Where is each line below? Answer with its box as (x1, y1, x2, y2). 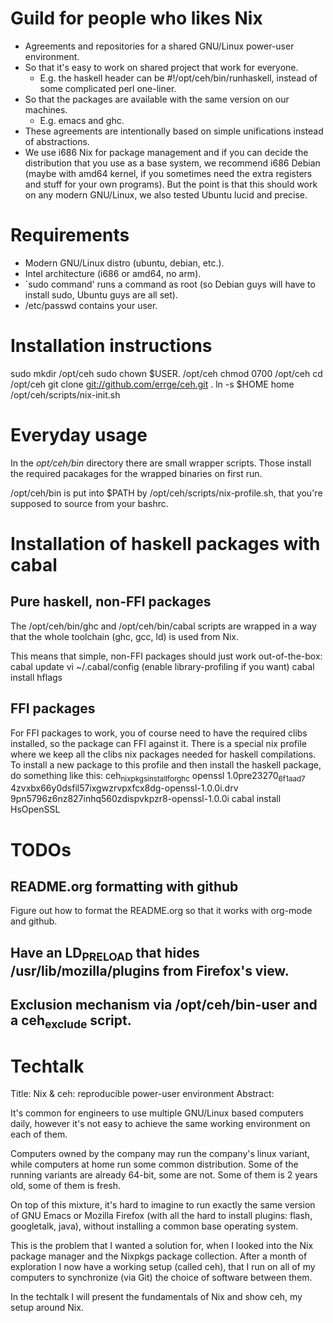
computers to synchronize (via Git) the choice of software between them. (10, 1272, 313, 1284)
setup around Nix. (10, 1302, 84, 1314)
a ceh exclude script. (10, 1012, 132, 1032)
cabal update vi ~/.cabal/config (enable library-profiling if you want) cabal (10, 660, 315, 672)
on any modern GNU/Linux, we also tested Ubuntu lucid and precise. (24, 188, 308, 201)
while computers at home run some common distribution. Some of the (10, 1158, 299, 1171)
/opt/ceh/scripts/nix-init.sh (10, 388, 121, 401)
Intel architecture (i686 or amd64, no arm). (24, 267, 202, 279)
